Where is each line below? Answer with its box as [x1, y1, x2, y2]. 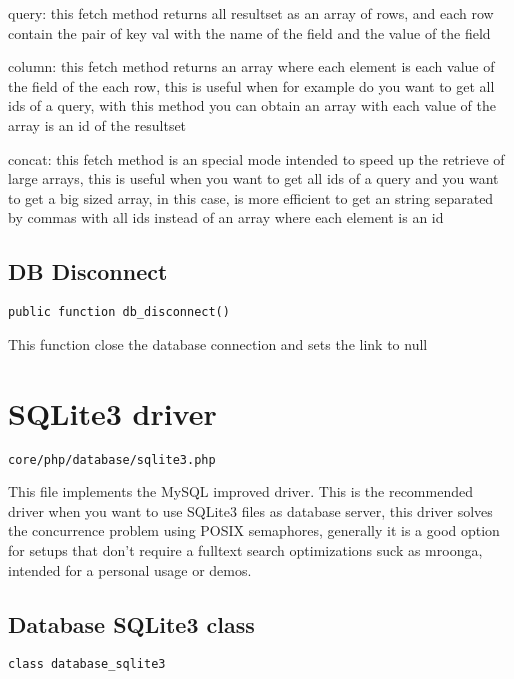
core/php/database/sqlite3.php [8, 452, 216, 467]
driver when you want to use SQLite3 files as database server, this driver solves [8, 500, 493, 521]
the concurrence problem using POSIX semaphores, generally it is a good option [8, 520, 500, 541]
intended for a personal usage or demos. [8, 559, 252, 580]
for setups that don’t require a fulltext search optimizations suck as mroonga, [8, 539, 483, 560]
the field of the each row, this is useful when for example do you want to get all [8, 75, 495, 96]
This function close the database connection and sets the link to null [8, 333, 428, 354]
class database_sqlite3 [8, 657, 166, 672]
